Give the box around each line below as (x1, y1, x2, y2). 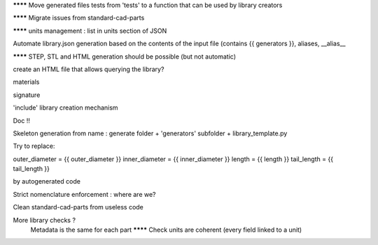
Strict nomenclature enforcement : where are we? (13, 190, 157, 198)
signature (13, 91, 41, 99)
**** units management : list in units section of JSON (13, 27, 167, 35)
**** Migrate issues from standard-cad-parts (13, 14, 145, 22)
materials (13, 77, 40, 87)
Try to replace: (13, 142, 55, 150)
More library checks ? (13, 216, 76, 224)
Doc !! (13, 116, 31, 125)
